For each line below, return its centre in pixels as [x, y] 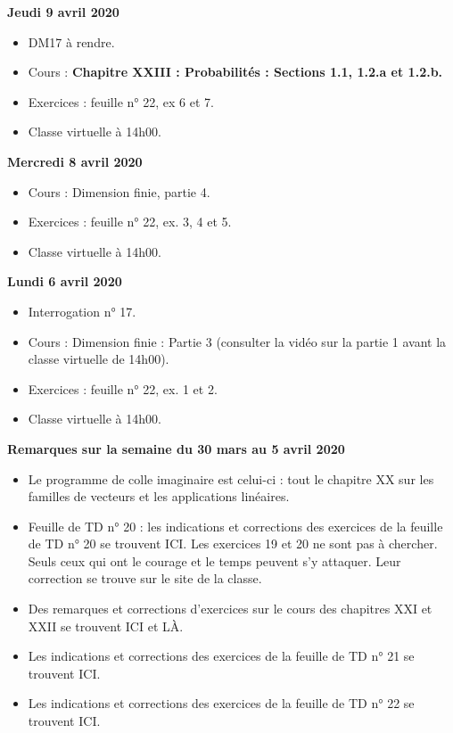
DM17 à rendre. [71, 41]
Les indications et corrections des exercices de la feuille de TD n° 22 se [221, 703]
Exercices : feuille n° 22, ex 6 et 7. [121, 101]
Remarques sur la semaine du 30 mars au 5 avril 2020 [176, 448]
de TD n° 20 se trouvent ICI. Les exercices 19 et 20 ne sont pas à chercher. [233, 544]
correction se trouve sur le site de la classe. [145, 578]
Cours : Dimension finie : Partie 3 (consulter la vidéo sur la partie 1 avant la [237, 341]
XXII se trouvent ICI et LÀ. [106, 626]
